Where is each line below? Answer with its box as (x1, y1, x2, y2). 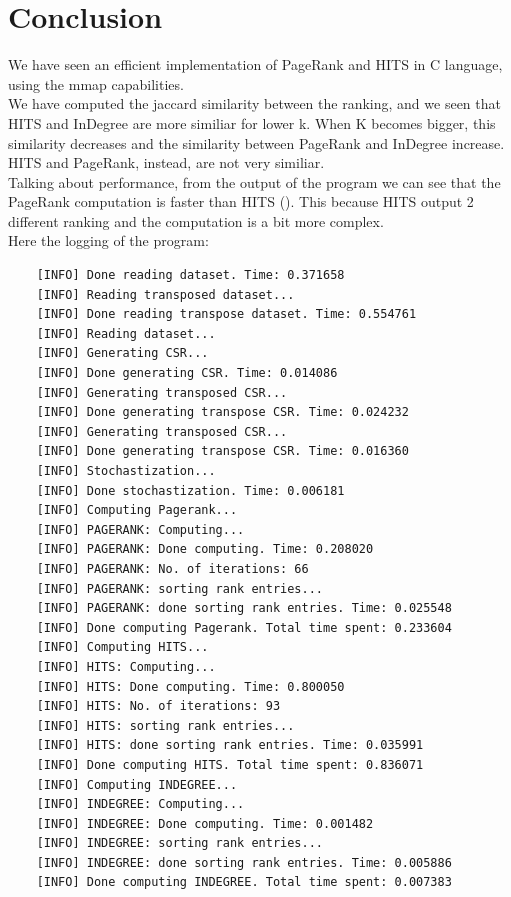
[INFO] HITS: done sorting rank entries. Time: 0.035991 (36, 738, 424, 753)
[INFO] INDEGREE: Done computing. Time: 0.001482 (36, 816, 374, 831)
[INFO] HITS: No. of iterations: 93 (36, 699, 281, 714)
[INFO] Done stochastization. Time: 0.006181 (36, 483, 345, 498)
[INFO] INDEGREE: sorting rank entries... (36, 836, 323, 851)
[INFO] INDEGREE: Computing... (36, 797, 245, 812)
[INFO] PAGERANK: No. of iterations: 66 (36, 561, 309, 576)
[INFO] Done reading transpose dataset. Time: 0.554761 (36, 307, 417, 322)
